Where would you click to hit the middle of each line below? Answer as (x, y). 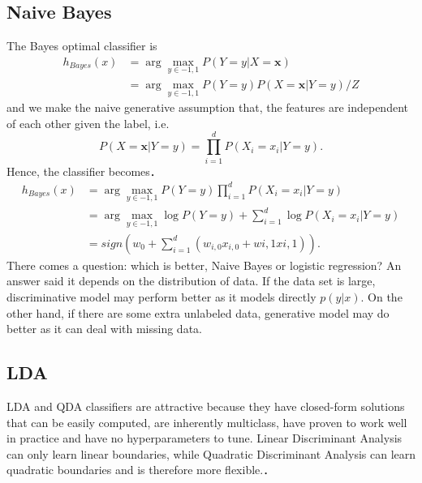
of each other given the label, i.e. (88, 123)
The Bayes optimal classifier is (82, 46)
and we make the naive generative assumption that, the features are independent (207, 107)
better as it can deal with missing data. (104, 329)
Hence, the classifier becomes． (84, 171)
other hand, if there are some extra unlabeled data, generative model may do (198, 312)
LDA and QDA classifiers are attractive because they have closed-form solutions (206, 406)
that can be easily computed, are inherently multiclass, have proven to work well (207, 422)
